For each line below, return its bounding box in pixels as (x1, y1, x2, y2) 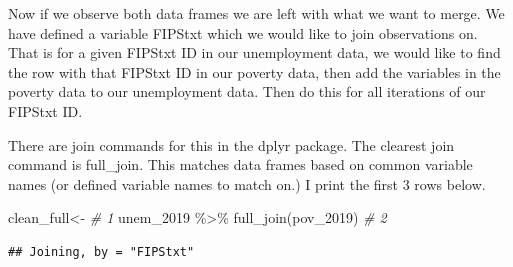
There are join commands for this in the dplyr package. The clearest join (8, 134, 455, 155)
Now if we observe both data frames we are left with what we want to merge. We (8, 3, 505, 23)
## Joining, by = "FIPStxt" (8, 244, 195, 259)
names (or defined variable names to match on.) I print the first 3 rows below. (8, 173, 486, 194)
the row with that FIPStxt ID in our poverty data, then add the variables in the (8, 61, 501, 82)
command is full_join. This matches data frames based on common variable (8, 154, 473, 175)
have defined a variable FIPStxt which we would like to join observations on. (8, 22, 478, 43)
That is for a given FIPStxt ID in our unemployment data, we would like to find (8, 42, 501, 63)
